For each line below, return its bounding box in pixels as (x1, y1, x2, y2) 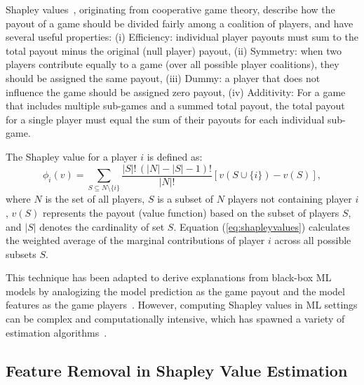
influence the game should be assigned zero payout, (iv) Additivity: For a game (6, 84, 346, 99)
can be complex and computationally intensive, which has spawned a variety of (6, 311, 345, 326)
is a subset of (157, 191, 214, 206)
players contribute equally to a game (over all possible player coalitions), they (6, 57, 339, 72)
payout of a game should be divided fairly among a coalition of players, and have (6, 15, 353, 30)
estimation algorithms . (6, 325, 107, 339)
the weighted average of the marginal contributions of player (6, 233, 265, 248)
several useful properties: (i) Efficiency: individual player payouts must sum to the (6, 29, 358, 44)
